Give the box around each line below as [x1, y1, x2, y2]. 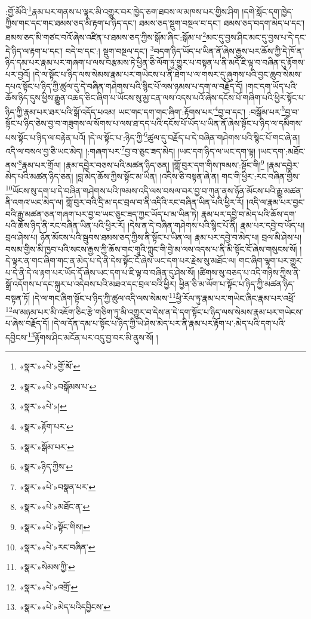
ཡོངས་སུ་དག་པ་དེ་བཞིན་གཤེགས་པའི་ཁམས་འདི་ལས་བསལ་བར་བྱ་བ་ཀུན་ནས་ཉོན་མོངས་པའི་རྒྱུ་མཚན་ [12, 184, 303, 196]
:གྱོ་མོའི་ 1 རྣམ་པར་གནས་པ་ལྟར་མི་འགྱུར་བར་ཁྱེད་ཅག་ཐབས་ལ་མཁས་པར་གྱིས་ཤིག [5, 4, 239, 17]
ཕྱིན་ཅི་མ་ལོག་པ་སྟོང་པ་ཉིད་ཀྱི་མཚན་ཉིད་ [178, 278, 295, 290]
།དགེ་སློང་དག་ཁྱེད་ [242, 5, 294, 17]
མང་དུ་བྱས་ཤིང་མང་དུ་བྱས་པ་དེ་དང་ [206, 30, 306, 43]
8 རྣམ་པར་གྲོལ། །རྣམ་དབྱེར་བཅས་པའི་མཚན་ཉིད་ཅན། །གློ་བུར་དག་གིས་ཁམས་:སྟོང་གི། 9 [18, 157, 264, 171]
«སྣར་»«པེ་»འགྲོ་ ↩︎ [19, 580, 78, 593]
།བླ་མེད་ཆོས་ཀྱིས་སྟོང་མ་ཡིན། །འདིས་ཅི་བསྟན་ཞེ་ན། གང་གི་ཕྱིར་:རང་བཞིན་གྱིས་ [76, 170, 300, 183]
